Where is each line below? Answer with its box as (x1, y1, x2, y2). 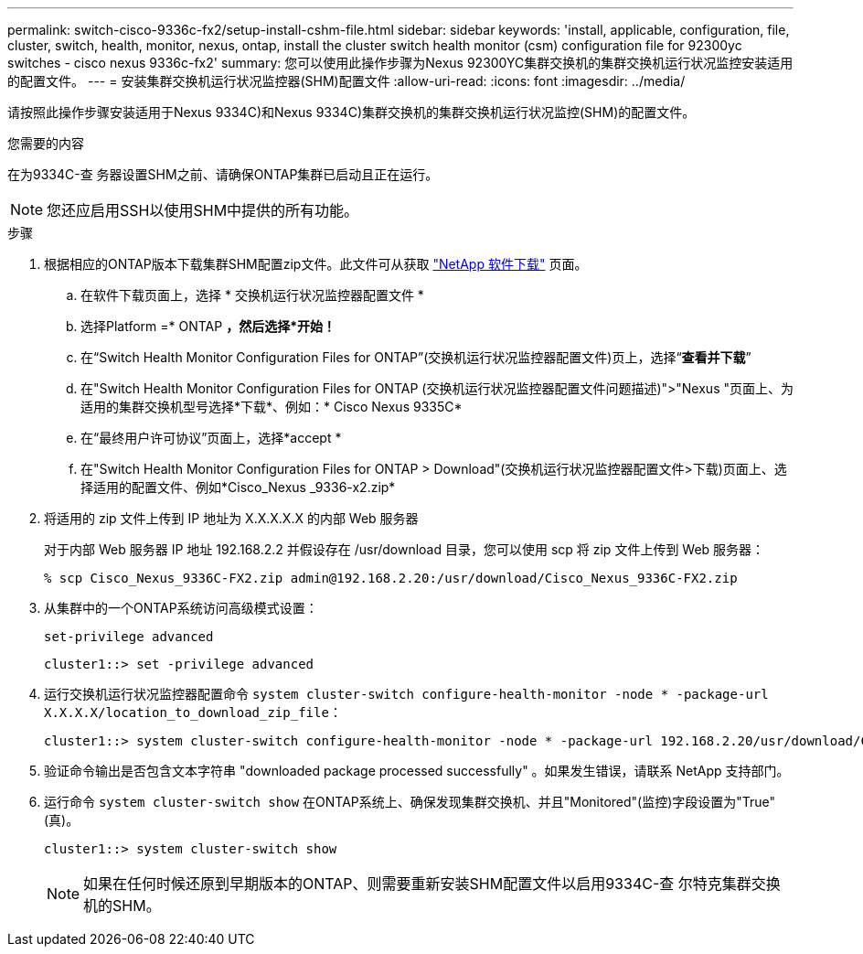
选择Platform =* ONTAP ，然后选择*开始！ (80, 318, 336, 334)
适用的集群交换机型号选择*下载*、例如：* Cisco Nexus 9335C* (80, 399, 463, 414)
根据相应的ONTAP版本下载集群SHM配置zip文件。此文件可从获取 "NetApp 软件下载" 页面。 (44, 256, 588, 272)
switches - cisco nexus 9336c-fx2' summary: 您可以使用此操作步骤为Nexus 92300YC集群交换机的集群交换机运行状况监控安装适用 (7, 55, 794, 70)
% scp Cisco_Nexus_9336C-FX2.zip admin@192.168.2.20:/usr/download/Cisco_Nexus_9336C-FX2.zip (44, 571, 738, 585)
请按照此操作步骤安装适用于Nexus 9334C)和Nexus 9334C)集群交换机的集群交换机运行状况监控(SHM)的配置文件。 (7, 104, 696, 120)
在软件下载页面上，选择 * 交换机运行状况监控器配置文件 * (80, 287, 424, 303)
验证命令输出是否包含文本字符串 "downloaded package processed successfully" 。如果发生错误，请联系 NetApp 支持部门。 (44, 763, 790, 778)
